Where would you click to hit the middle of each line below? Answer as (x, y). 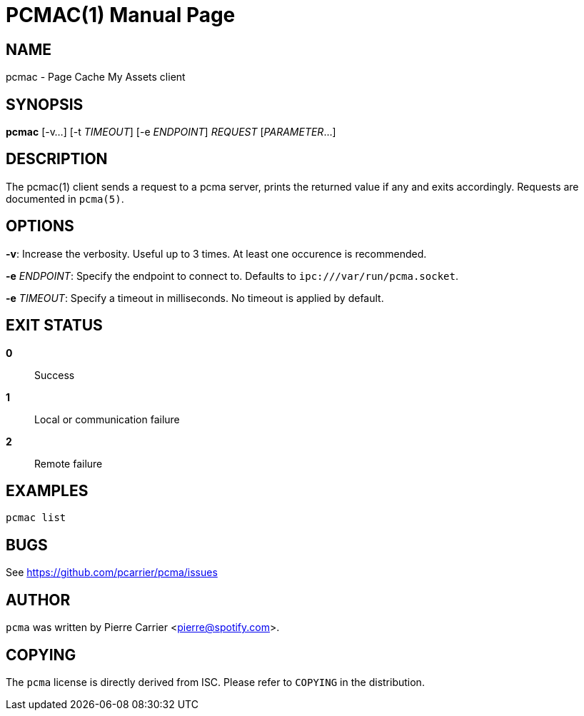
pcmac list (36, 518)
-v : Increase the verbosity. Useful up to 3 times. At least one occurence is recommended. (216, 253)
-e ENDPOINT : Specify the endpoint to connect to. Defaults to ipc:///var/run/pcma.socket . (232, 276)
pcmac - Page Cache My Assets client (96, 77)
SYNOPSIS (45, 104)
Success (55, 375)
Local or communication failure (107, 419)
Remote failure (69, 463)
